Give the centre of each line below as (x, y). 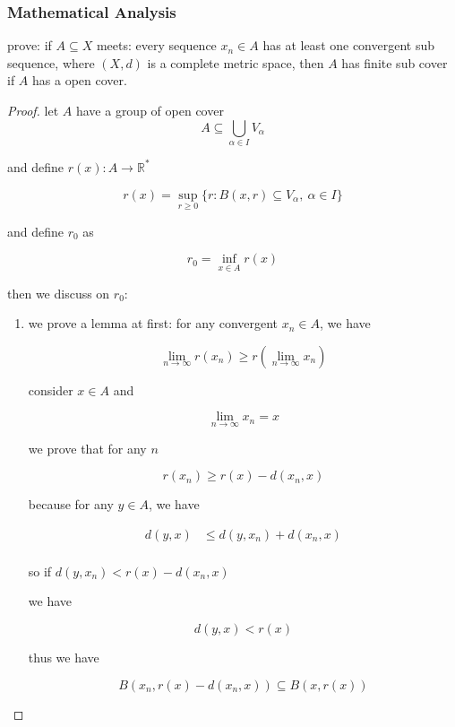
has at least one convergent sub (349, 45)
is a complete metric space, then (236, 62)
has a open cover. (80, 80)
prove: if (30, 45)
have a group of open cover (150, 110)
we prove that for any (87, 448)
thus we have (64, 657)
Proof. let (33, 110)
